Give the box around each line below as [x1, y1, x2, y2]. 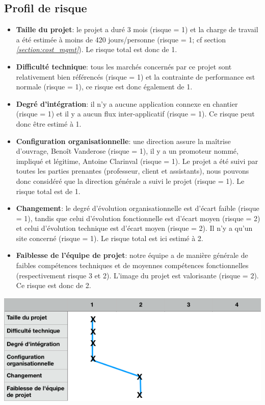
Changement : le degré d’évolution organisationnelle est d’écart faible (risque [16, 203, 259, 213]
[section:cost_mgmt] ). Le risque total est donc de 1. [16, 44, 177, 55]
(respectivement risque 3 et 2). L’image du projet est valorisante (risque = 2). [16, 270, 259, 280]
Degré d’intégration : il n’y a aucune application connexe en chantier [16, 98, 238, 109]
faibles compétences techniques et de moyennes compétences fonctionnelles [16, 260, 249, 271]
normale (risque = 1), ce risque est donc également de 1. [16, 81, 193, 92]
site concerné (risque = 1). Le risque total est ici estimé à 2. [16, 232, 203, 243]
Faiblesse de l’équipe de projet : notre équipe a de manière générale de [16, 250, 248, 260]
